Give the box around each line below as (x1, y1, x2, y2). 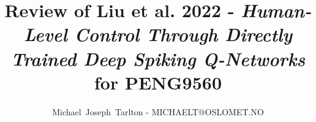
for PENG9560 (94, 69, 222, 94)
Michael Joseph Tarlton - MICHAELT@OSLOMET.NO (52, 105, 264, 118)
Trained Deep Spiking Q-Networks (10, 45, 306, 71)
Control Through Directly (74, 21, 293, 47)
